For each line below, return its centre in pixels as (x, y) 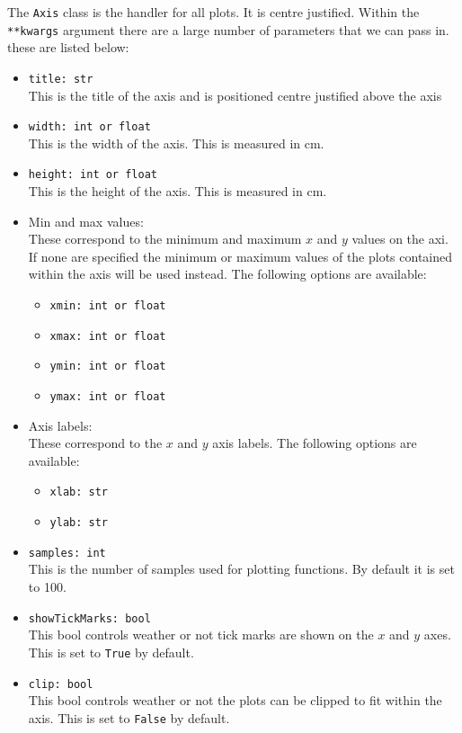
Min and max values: (86, 221)
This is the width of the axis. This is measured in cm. (176, 143)
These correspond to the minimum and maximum (165, 239)
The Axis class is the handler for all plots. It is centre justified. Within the (213, 12)
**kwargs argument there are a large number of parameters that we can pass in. (228, 29)
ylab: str (79, 523)
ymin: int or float (108, 366)
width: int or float (89, 127)
